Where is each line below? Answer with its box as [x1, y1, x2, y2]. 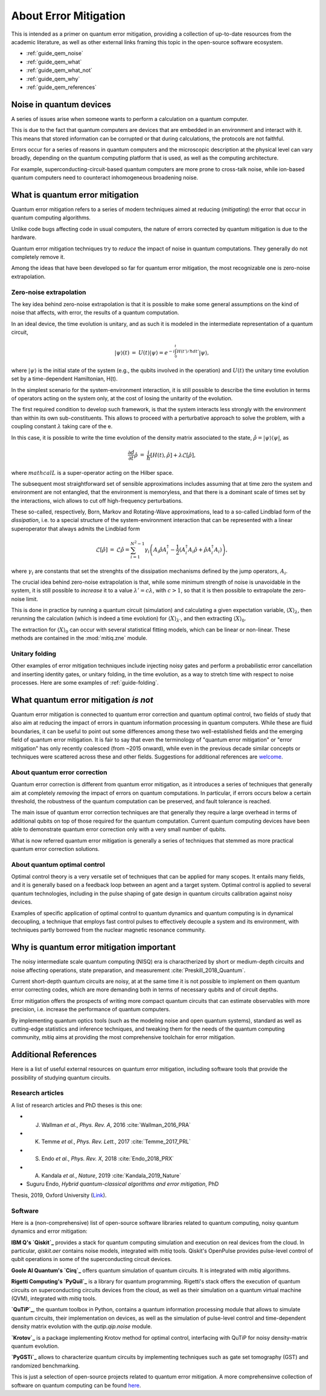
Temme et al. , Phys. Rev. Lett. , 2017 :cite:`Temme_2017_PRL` [41, 1138, 191, 1146]
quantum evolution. [11, 1342, 60, 1349]
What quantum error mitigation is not [11, 694, 153, 705]
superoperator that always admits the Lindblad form [11, 525, 140, 532]
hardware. [11, 233, 37, 241]
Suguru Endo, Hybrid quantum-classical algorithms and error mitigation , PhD [26, 1180, 219, 1188]
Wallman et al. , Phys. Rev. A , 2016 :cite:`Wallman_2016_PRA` [41, 1121, 191, 1128]
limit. [26, 595, 39, 602]
